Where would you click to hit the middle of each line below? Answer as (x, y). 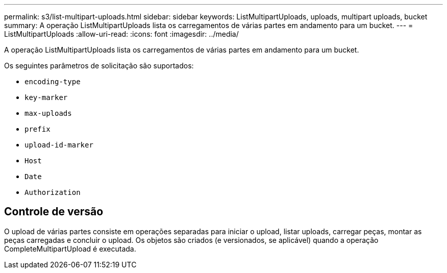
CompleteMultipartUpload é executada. (70, 249)
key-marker (46, 97)
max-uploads (48, 113)
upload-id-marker (59, 145)
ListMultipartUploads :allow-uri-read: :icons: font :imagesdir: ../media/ (121, 34)
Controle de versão (54, 212)
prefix (38, 129)
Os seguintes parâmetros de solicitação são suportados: (99, 66)
